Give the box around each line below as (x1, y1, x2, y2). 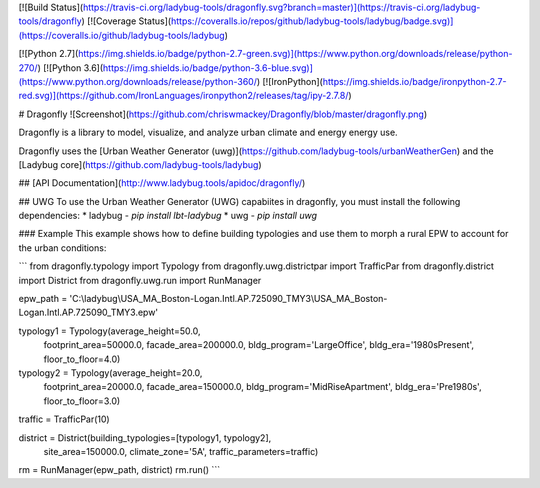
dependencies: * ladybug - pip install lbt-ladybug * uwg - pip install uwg (18, 210, 317, 222)
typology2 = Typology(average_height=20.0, (18, 366, 203, 379)
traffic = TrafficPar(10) (18, 413, 110, 425)
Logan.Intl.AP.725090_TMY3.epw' (18, 306, 159, 319)
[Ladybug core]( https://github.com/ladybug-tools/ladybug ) (18, 158, 262, 170)
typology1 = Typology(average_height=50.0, (18, 325, 201, 337)
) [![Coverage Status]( (81, 15, 172, 27)
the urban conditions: (18, 241, 107, 254)
